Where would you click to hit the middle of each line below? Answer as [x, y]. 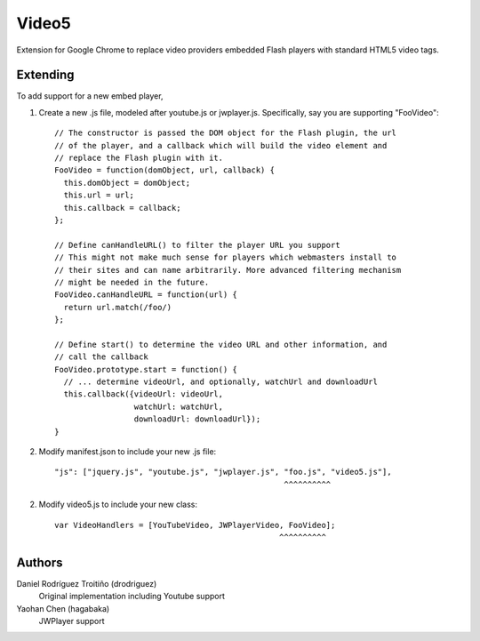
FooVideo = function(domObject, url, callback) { [165, 170]
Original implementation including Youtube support [132, 597]
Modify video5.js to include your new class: [118, 505]
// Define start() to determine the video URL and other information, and [221, 344]
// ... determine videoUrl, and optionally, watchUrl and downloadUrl [220, 382]
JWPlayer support [72, 621]
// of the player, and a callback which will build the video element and [221, 145]
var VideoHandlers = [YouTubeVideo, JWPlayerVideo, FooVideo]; [195, 525]
